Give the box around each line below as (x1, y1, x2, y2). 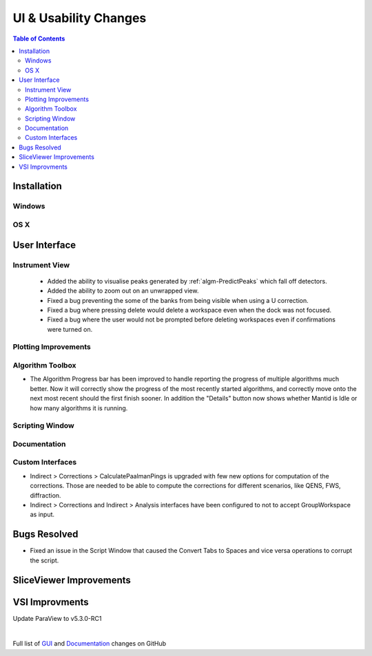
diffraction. (30, 491, 61, 499)
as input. (30, 510, 55, 519)
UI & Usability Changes (12, 10, 147, 25)
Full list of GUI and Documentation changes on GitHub (12, 639, 167, 648)
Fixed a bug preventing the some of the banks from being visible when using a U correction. (47, 296, 309, 304)
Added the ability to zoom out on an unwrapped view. (47, 286, 199, 295)
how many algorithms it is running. (30, 403, 128, 412)
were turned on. (47, 325, 93, 333)
